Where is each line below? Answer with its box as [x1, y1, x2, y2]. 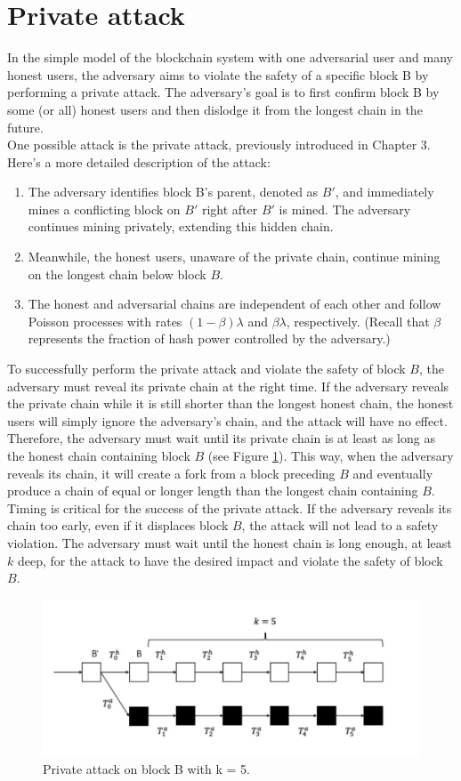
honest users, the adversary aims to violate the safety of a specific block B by [7, 65, 429, 84]
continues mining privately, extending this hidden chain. [28, 217, 334, 236]
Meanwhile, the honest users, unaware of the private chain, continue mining [28, 247, 441, 266]
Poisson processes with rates [28, 311, 182, 330]
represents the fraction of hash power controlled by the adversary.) [28, 329, 391, 348]
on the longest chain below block [28, 264, 206, 283]
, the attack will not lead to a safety [241, 516, 439, 535]
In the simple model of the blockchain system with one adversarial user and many [7, 48, 453, 67]
